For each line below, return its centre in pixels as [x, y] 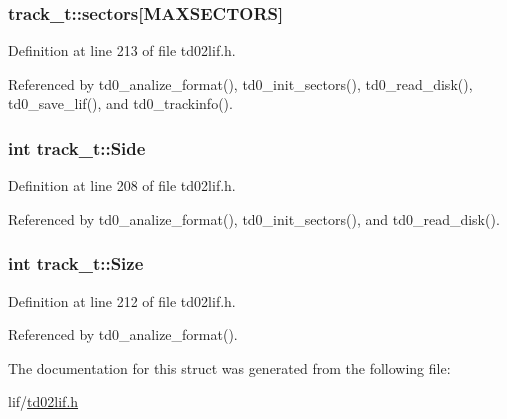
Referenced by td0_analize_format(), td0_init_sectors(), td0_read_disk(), [240, 83]
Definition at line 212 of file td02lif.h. [122, 300]
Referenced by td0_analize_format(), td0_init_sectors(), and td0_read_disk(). [254, 218]
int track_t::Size [76, 263]
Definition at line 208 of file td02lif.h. [122, 185]
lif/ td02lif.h [43, 401]
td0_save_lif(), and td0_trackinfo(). [120, 103]
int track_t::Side [77, 147]
